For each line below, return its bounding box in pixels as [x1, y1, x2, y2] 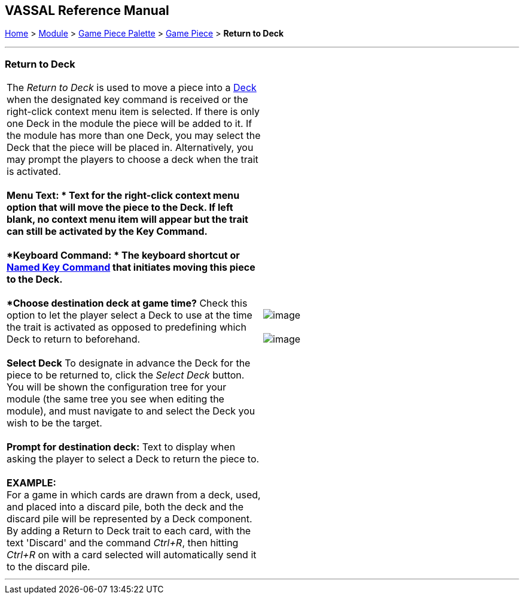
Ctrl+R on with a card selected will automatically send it [7, 549, 257, 561]
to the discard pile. [7, 561, 90, 573]
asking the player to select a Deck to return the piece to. [7, 453, 260, 465]
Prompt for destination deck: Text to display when [7, 441, 236, 453]
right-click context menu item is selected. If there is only [7, 105, 260, 118]
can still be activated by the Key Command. [7, 225, 208, 238]
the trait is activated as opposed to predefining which [7, 321, 246, 334]
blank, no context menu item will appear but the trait [7, 213, 248, 226]
